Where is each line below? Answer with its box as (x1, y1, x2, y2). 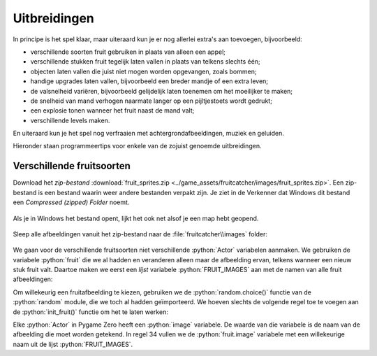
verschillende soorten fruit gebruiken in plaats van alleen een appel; (30, 48, 226, 56)
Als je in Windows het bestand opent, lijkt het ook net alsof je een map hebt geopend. (13, 214, 259, 222)
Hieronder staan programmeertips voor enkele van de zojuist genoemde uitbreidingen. (13, 142, 262, 150)
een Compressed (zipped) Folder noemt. (13, 198, 130, 206)
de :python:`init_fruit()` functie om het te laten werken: (13, 308, 169, 316)
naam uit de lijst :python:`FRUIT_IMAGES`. (13, 340, 133, 348)
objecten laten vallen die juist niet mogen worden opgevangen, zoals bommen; (30, 67, 257, 76)
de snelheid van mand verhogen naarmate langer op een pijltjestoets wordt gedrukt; (30, 97, 272, 105)
